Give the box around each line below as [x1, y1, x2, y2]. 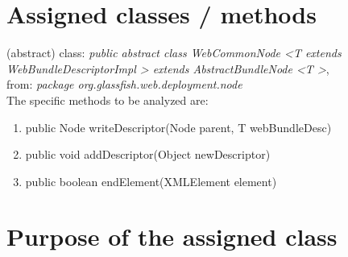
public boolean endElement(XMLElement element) [25, 172, 277, 189]
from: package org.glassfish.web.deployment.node [6, 76, 242, 93]
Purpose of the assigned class [6, 220, 338, 253]
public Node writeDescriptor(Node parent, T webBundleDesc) [25, 118, 332, 135]
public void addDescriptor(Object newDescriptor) [25, 146, 271, 163]
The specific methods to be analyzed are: [6, 91, 209, 108]
